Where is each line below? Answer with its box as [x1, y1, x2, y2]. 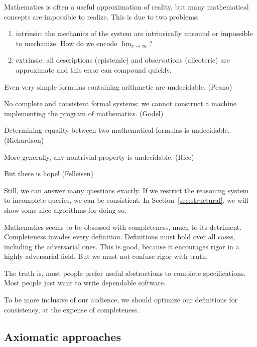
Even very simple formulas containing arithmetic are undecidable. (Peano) [4, 81, 232, 92]
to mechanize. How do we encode [16, 38, 117, 48]
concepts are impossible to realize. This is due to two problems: [4, 11, 199, 22]
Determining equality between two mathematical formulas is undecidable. [4, 125, 230, 135]
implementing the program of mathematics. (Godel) [4, 108, 164, 118]
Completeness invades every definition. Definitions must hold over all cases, [4, 231, 235, 242]
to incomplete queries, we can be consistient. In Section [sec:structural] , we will [4, 195, 248, 205]
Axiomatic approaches [4, 328, 121, 344]
